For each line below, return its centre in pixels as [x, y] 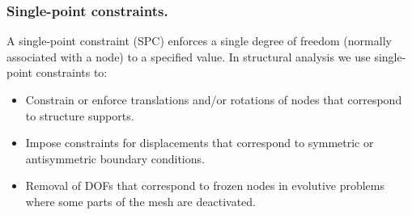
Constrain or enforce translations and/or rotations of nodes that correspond [214, 99]
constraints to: [72, 72]
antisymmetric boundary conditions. [115, 158]
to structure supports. [80, 115]
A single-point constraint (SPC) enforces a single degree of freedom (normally [199, 41]
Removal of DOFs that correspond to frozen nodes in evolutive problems [205, 185]
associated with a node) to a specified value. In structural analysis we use [189, 56]
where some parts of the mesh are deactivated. [140, 201]
